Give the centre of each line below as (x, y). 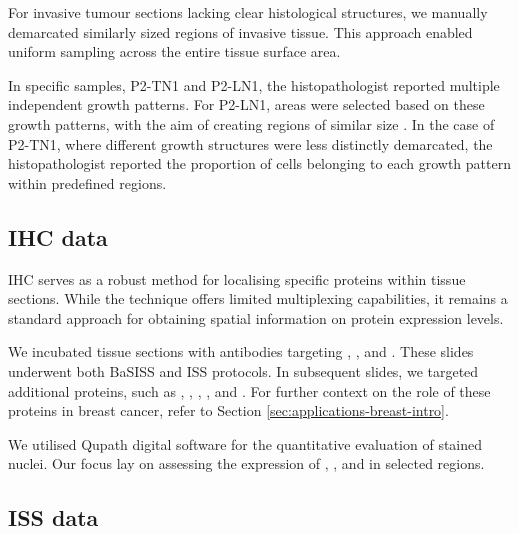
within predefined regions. (87, 182)
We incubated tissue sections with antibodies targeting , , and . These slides (241, 351)
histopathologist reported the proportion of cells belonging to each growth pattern (259, 163)
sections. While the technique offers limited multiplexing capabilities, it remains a (258, 298)
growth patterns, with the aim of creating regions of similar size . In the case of (251, 123)
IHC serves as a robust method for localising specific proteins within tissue (237, 278)
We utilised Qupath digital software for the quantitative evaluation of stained (245, 443)
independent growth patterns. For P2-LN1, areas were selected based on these (246, 104)
